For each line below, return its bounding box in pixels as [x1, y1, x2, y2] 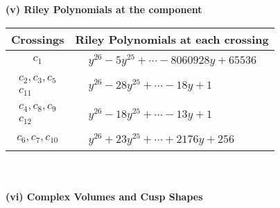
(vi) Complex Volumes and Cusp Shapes [6, 189, 203, 203]
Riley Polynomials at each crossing [75, 31, 269, 47]
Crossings [11, 31, 64, 47]
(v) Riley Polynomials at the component [6, 2, 202, 16]
